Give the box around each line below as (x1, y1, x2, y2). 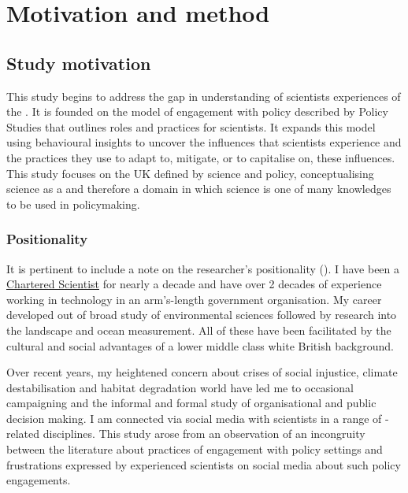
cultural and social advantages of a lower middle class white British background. (6, 337, 394, 354)
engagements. (6, 472, 71, 488)
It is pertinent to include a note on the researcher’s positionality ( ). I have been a (6, 260, 400, 276)
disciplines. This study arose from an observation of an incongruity (43, 425, 365, 442)
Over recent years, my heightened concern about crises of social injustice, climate (6, 364, 398, 380)
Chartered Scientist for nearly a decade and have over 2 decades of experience (6, 276, 382, 292)
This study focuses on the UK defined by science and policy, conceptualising (6, 165, 374, 181)
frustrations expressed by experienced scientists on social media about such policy (6, 456, 401, 473)
